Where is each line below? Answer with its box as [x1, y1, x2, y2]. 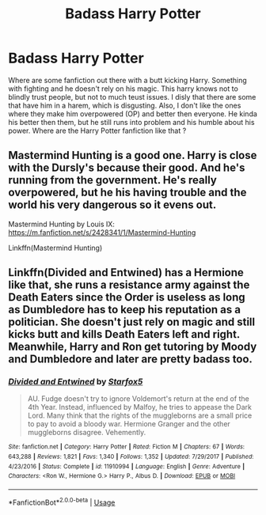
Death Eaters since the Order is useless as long [8, 290, 245, 305]
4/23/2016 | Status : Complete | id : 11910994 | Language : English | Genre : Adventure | [8, 462, 245, 471]
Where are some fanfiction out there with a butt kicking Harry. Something [8, 75, 247, 85]
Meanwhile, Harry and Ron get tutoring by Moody [8, 340, 257, 354]
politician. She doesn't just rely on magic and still [8, 316, 256, 329]
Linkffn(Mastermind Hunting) [8, 243, 103, 252]
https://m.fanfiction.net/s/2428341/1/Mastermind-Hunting [8, 227, 196, 237]
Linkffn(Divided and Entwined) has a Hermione [8, 266, 244, 279]
